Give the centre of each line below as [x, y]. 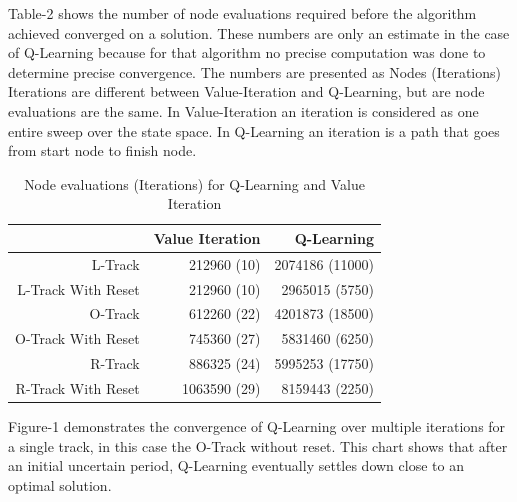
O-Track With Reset [77, 338]
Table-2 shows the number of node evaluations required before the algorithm [242, 13]
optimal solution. [60, 484]
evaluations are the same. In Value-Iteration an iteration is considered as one [243, 110]
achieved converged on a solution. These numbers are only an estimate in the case [259, 32]
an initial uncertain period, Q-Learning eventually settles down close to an [236, 465]
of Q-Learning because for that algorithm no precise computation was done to [247, 52]
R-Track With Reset [77, 388]
